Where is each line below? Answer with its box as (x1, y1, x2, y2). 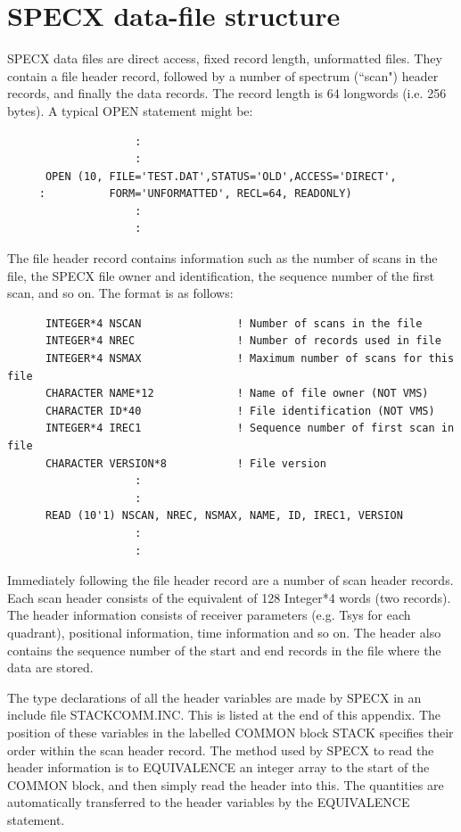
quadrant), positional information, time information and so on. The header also (7, 622, 441, 641)
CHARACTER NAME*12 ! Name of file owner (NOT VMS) (45, 387, 429, 400)
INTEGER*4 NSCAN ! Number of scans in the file (45, 317, 423, 330)
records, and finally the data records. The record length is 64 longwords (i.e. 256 (7, 84, 447, 103)
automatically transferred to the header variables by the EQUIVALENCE (7, 793, 410, 811)
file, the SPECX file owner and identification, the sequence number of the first (7, 266, 435, 284)
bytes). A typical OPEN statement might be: (7, 101, 253, 119)
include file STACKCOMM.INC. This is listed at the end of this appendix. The (7, 705, 441, 724)
